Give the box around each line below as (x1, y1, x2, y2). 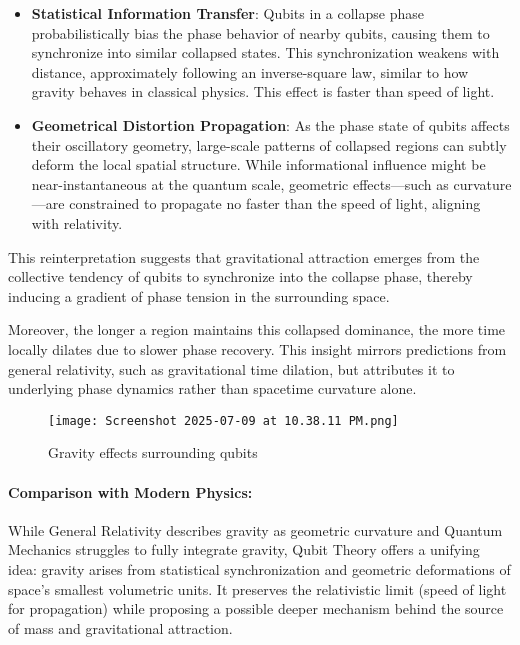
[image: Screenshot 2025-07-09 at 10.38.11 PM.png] (48, 413, 399, 428)
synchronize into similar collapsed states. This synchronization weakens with (31, 42, 500, 63)
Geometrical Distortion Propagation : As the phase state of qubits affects (31, 114, 510, 135)
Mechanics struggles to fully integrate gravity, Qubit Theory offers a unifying (8, 539, 480, 560)
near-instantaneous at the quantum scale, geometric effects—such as (31, 173, 449, 194)
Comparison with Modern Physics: (8, 481, 253, 502)
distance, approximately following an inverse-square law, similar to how (31, 61, 469, 82)
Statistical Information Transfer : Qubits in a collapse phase (31, 3, 424, 23)
